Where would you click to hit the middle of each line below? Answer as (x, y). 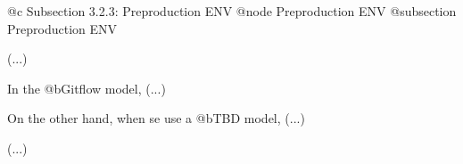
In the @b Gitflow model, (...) (87, 88)
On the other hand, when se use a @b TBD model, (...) (156, 118)
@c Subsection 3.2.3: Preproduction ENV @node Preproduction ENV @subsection (232, 11)
